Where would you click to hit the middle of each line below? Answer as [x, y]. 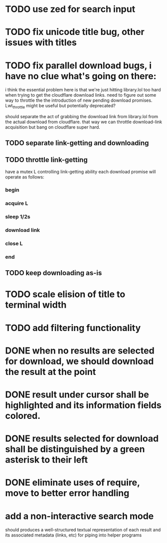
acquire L [17, 203]
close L [14, 243]
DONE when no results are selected [80, 351]
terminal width [36, 305]
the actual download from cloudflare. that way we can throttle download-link [84, 122]
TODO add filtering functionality [73, 328]
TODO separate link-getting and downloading [77, 143]
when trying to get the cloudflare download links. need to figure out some [81, 95]
